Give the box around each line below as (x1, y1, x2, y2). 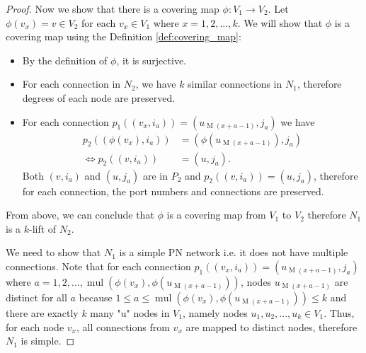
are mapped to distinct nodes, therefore (185, 319, 358, 334)
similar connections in (188, 76, 282, 91)
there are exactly (6, 306, 79, 320)
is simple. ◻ (21, 333, 75, 348)
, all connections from (76, 319, 170, 334)
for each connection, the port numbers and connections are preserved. (22, 183, 324, 198)
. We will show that (237, 15, 323, 30)
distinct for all (6, 290, 67, 304)
